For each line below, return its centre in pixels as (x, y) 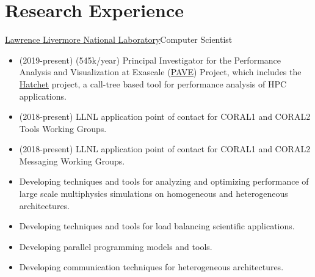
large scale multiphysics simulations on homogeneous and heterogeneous (154, 194)
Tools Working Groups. (63, 128)
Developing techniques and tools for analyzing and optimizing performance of (164, 181)
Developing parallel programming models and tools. (116, 246)
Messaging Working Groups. (72, 161)
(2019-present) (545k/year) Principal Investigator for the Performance (150, 60)
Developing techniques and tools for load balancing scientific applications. (157, 226)
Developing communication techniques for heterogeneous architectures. (151, 267)
